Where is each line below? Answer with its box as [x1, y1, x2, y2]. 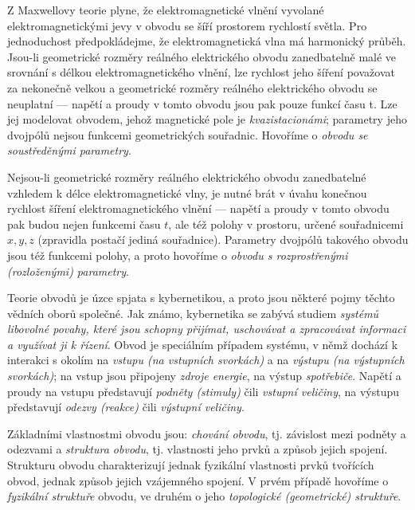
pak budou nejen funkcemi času [7, 215, 161, 232]
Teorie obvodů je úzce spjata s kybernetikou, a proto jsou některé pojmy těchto [7, 289, 395, 306]
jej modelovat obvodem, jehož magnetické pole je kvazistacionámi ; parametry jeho [7, 111, 407, 127]
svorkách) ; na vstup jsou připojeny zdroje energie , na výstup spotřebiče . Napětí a [7, 367, 401, 384]
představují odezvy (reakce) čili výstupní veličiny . [7, 398, 245, 415]
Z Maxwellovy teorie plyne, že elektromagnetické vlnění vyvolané [7, 2, 324, 18]
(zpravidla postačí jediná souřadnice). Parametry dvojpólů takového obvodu [37, 231, 409, 248]
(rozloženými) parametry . [7, 262, 129, 279]
